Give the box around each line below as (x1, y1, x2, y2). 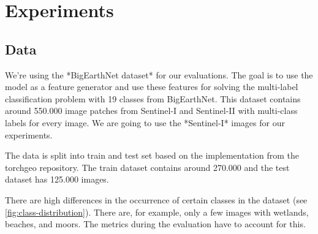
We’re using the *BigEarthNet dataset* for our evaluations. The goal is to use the (5, 68, 313, 81)
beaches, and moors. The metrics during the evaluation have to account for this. (5, 217, 306, 230)
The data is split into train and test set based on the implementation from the (5, 149, 299, 162)
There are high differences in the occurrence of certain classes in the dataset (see (5, 193, 308, 206)
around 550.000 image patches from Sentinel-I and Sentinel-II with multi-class (5, 104, 298, 117)
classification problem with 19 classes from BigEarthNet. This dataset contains (5, 92, 301, 105)
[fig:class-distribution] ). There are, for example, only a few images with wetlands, (5, 205, 309, 218)
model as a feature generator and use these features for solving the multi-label (5, 80, 298, 93)
